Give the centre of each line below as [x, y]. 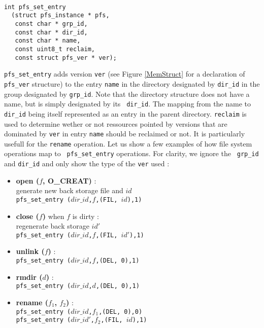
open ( [28, 180]
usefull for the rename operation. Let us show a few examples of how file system [128, 143]
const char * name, [48, 41]
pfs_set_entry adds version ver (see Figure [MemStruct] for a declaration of [125, 74]
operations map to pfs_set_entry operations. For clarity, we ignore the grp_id [131, 153]
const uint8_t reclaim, [55, 49]
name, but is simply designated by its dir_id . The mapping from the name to [128, 104]
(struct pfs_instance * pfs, [60, 15]
